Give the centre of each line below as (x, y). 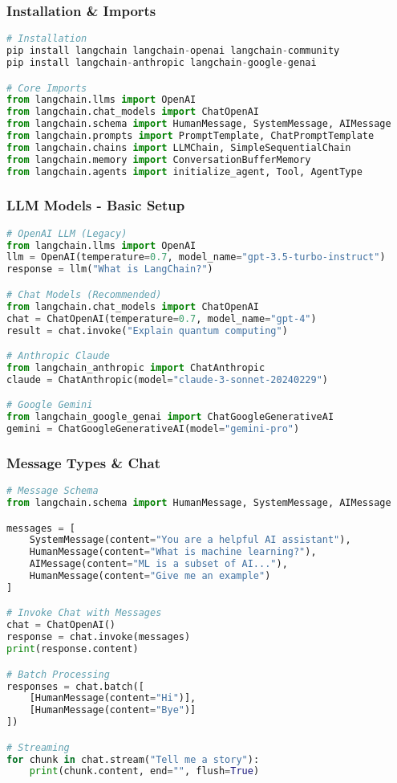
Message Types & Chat (83, 462)
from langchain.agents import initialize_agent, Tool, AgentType (184, 171)
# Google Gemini (50, 405)
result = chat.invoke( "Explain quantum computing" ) (147, 330)
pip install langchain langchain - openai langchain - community (173, 51)
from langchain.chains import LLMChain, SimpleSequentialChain (179, 147)
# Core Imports (47, 88)
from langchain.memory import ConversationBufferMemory (159, 159)
